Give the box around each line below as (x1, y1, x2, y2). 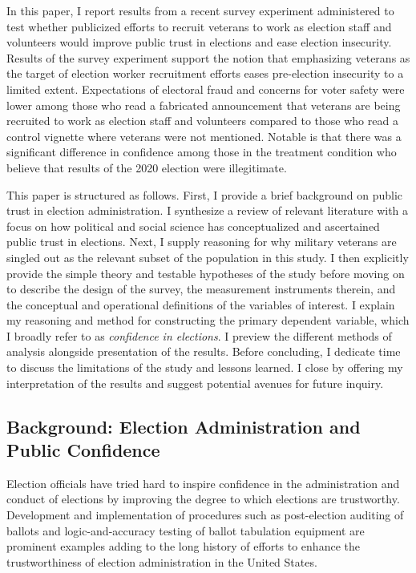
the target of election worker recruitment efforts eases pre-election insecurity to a (6, 65, 404, 82)
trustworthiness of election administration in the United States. (6, 553, 317, 570)
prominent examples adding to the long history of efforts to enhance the (6, 538, 360, 555)
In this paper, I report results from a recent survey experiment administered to (6, 2, 394, 18)
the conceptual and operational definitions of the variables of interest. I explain (6, 296, 395, 313)
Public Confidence (6, 438, 160, 462)
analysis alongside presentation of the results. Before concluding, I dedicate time (6, 343, 401, 360)
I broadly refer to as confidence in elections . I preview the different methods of (6, 327, 392, 344)
